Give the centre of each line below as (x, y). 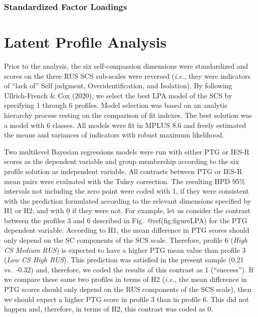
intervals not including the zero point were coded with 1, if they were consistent (126, 191)
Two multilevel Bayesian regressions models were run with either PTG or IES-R (127, 151)
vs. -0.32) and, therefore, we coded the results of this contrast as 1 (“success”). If (129, 269)
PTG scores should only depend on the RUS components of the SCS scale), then (128, 289)
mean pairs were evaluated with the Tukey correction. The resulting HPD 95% (125, 181)
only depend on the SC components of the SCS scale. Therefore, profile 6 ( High (126, 240)
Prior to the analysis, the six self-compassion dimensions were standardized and (126, 65)
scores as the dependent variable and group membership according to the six (121, 161)
